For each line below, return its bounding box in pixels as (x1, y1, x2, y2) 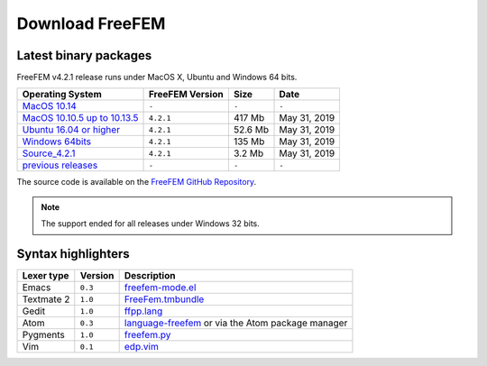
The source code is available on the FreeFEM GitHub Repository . (16, 177, 257, 188)
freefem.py (124, 329, 171, 342)
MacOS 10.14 (22, 100, 77, 113)
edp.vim (124, 341, 160, 353)
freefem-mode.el (124, 281, 197, 294)
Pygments (22, 329, 65, 342)
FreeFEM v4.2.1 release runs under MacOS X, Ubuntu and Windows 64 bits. (16, 72, 298, 83)
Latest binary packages (16, 48, 152, 63)
